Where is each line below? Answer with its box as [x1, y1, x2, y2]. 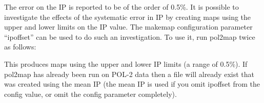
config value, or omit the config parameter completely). [4, 88, 177, 99]
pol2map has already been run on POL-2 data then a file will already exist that [4, 68, 254, 79]
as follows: [4, 41, 36, 52]
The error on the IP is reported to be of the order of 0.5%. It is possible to [4, 2, 239, 12]
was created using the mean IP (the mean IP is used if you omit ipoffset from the [4, 79, 260, 89]
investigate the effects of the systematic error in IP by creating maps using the [4, 11, 251, 22]
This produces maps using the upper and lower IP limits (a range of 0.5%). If [4, 58, 248, 69]
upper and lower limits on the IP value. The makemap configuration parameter [4, 21, 253, 32]
